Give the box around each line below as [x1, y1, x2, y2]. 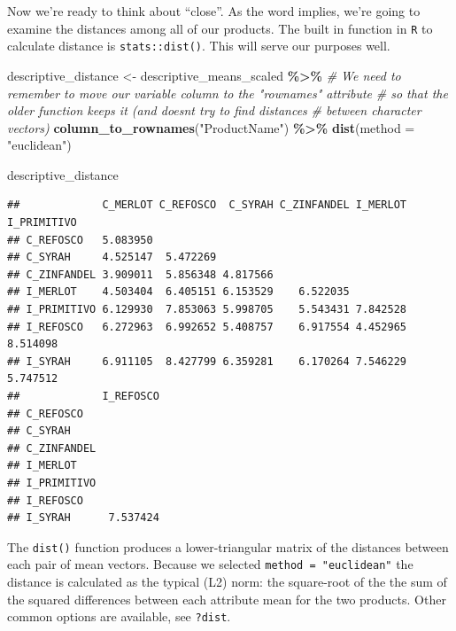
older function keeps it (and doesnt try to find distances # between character [7, 101, 421, 120]
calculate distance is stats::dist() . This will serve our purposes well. [7, 36, 390, 55]
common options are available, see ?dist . [7, 607, 231, 626]
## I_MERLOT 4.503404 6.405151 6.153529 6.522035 [7, 285, 350, 299]
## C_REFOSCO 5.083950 [7, 233, 153, 246]
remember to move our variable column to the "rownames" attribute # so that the [7, 83, 448, 102]
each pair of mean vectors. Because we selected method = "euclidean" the [7, 555, 413, 573]
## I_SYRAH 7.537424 [7, 511, 159, 525]
